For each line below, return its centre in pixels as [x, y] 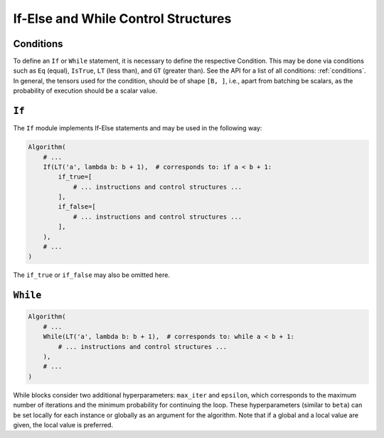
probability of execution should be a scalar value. [85, 91]
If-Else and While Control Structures [122, 19]
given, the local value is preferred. [63, 424]
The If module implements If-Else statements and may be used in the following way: [138, 128]
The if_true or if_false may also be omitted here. [92, 275]
